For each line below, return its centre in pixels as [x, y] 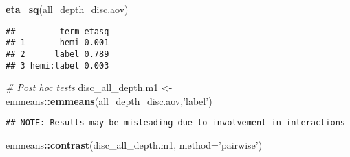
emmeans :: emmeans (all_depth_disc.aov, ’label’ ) [109, 100]
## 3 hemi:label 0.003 [57, 65]
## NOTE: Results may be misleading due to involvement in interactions [175, 123]
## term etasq [57, 31]
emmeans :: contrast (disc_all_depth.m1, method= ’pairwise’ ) [134, 145]
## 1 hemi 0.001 [57, 43]
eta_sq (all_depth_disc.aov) [67, 9]
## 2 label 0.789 [57, 54]
